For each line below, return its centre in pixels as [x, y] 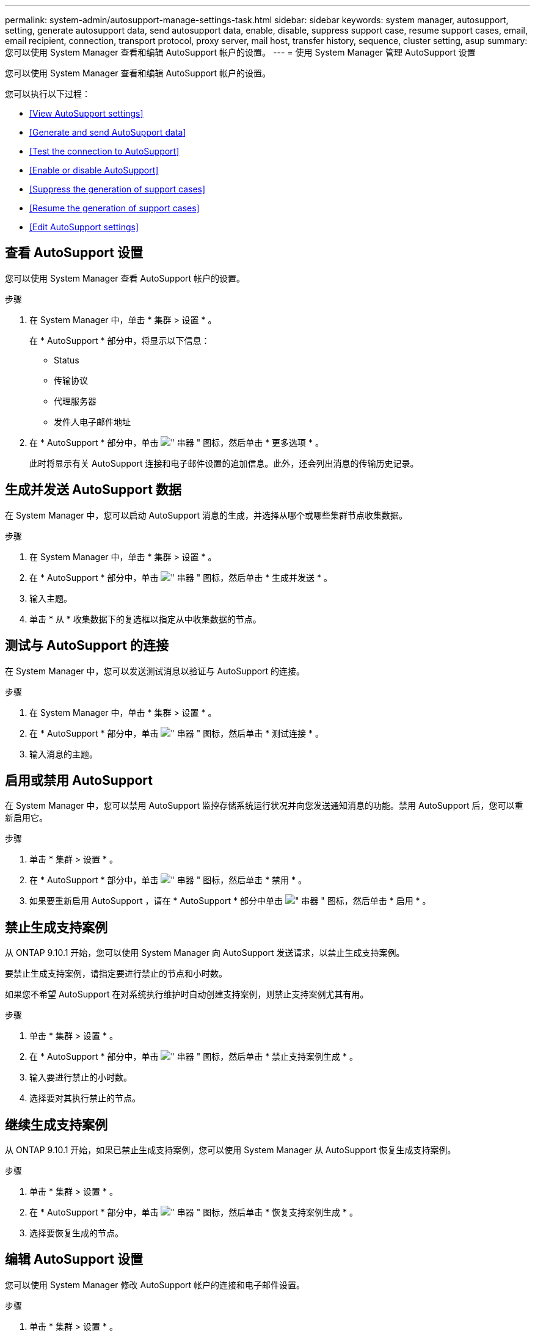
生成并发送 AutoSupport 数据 [93, 490]
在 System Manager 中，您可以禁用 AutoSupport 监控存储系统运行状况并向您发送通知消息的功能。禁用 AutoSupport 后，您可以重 [264, 806]
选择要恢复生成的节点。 [76, 1233]
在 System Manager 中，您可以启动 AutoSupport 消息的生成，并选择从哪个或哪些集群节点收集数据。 [206, 515]
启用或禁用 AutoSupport [79, 780]
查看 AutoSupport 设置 [74, 253]
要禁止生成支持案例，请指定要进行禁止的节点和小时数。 [116, 974]
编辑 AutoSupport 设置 [74, 1259]
